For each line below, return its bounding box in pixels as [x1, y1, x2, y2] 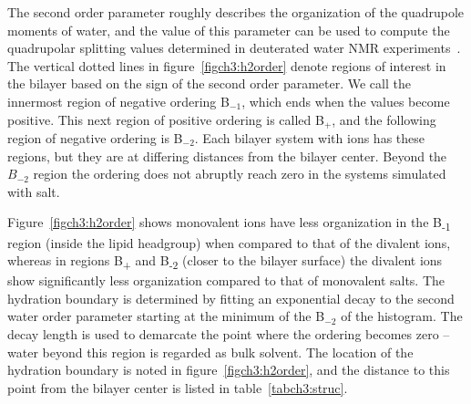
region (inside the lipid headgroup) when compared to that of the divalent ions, [7, 233, 451, 252]
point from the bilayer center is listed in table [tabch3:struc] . [7, 378, 348, 397]
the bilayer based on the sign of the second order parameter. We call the [7, 74, 411, 93]
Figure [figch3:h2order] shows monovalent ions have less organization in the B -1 [7, 212, 451, 234]
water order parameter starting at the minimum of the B [7, 306, 325, 326]
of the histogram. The [341, 306, 463, 326]
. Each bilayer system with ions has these [194, 129, 425, 148]
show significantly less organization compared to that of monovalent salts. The [7, 271, 445, 290]
